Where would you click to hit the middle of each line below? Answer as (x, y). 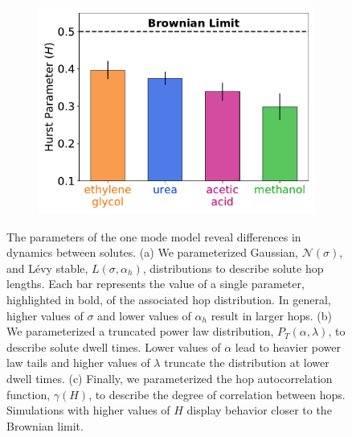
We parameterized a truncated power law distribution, (140, 331)
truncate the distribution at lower (247, 363)
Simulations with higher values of (88, 410)
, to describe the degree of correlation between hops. (217, 394)
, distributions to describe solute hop (233, 268)
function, (29, 394)
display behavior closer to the (259, 410)
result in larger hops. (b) (272, 315)
